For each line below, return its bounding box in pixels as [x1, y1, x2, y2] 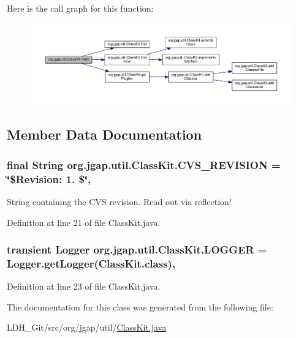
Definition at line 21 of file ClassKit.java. [7, 216, 161, 228]
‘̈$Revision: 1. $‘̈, [7, 171, 91, 186]
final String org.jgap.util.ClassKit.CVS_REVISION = [7, 157, 281, 172]
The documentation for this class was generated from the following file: [7, 300, 273, 313]
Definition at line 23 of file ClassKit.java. [7, 280, 161, 293]
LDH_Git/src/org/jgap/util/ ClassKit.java [7, 321, 167, 334]
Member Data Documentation [7, 125, 202, 144]
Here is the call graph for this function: [7, 2, 154, 14]
